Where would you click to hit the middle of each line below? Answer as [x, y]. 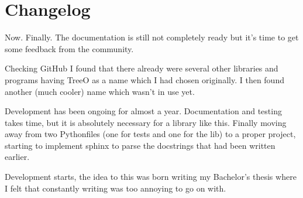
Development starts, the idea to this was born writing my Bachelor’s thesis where [151, 177]
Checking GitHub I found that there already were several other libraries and [142, 68]
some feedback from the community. [69, 48]
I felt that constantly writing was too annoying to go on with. [116, 188]
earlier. [17, 157]
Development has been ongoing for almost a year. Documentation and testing [143, 111]
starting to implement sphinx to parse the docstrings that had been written [140, 145]
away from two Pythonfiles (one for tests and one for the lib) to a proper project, [150, 134]
